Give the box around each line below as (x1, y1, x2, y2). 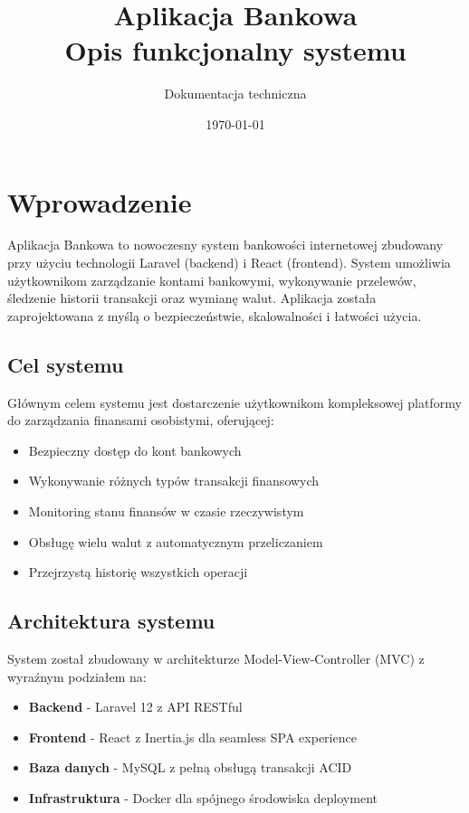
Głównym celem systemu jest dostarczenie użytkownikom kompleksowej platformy (7, 392, 462, 411)
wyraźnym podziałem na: (7, 666, 147, 685)
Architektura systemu (7, 607, 215, 635)
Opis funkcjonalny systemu (64, 32, 407, 69)
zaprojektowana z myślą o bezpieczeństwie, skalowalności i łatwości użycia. (7, 306, 422, 325)
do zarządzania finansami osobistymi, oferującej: (7, 411, 274, 430)
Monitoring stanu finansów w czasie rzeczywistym (28, 501, 304, 520)
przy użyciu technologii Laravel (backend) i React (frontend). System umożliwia (7, 253, 451, 272)
